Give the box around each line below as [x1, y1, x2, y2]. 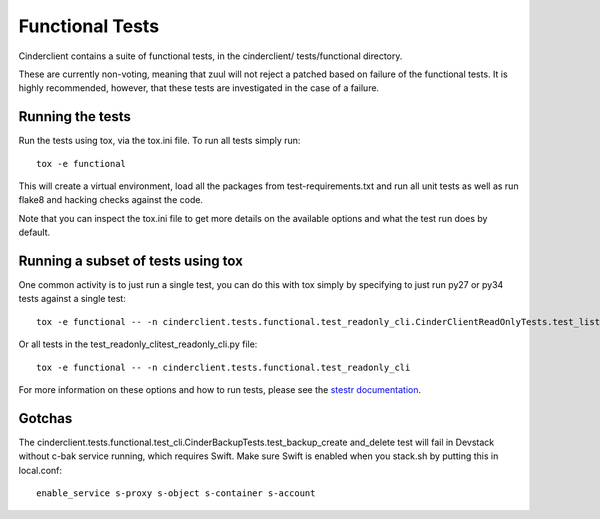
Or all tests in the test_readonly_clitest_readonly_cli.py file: [18, 338, 258, 350]
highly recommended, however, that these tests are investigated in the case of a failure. [18, 82, 380, 94]
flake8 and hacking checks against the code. [18, 194, 204, 206]
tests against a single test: [18, 293, 127, 305]
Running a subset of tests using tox [18, 253, 244, 269]
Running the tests [18, 108, 132, 125]
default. [18, 226, 51, 239]
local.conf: [18, 464, 63, 476]
